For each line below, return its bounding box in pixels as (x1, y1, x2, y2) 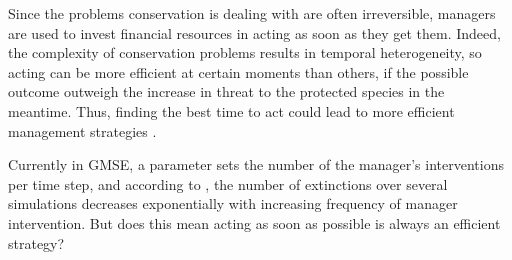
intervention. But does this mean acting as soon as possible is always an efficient (8, 212, 501, 233)
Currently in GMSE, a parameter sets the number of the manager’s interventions (8, 154, 504, 175)
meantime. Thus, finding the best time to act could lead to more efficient (8, 100, 455, 121)
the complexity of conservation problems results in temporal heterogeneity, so (8, 42, 482, 63)
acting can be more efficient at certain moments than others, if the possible (8, 61, 469, 82)
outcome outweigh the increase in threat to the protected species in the (8, 81, 445, 102)
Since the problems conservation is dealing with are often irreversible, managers (8, 3, 496, 23)
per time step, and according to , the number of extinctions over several (8, 173, 448, 194)
